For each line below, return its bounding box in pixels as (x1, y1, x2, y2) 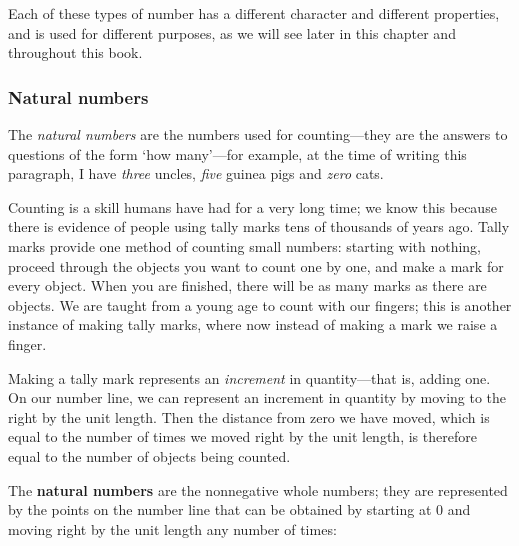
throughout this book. (8, 42, 143, 63)
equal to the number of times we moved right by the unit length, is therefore (8, 426, 477, 447)
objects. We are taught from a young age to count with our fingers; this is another (8, 294, 512, 315)
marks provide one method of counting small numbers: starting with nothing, (8, 235, 482, 256)
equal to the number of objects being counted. (8, 445, 291, 466)
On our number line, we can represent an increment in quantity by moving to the (8, 387, 507, 408)
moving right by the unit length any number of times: (8, 518, 337, 539)
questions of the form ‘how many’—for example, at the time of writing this (8, 143, 467, 164)
